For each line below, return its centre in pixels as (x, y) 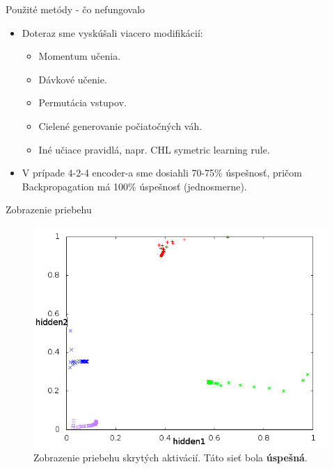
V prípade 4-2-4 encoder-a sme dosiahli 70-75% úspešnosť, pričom (162, 173)
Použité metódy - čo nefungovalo (75, 9)
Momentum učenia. (80, 56)
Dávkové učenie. (73, 79)
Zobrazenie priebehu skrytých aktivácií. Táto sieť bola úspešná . (170, 457)
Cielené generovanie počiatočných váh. (120, 125)
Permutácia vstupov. (82, 102)
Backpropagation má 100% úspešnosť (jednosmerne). (134, 186)
